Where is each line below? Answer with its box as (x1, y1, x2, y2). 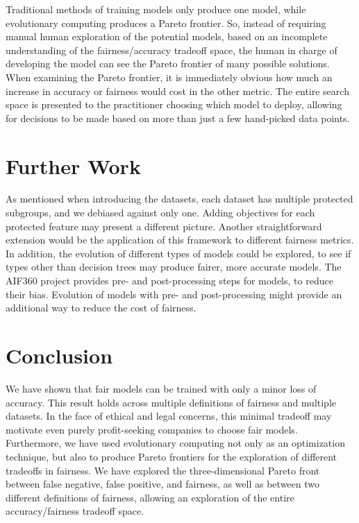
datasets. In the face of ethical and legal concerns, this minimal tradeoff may (6, 409, 332, 423)
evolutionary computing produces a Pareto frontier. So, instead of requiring (6, 15, 326, 30)
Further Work (6, 151, 141, 180)
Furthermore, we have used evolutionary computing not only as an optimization (6, 436, 345, 450)
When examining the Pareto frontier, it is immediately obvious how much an (6, 69, 333, 84)
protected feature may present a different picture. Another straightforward (6, 218, 322, 233)
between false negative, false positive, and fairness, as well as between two (6, 477, 320, 491)
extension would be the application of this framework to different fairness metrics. (6, 232, 354, 247)
